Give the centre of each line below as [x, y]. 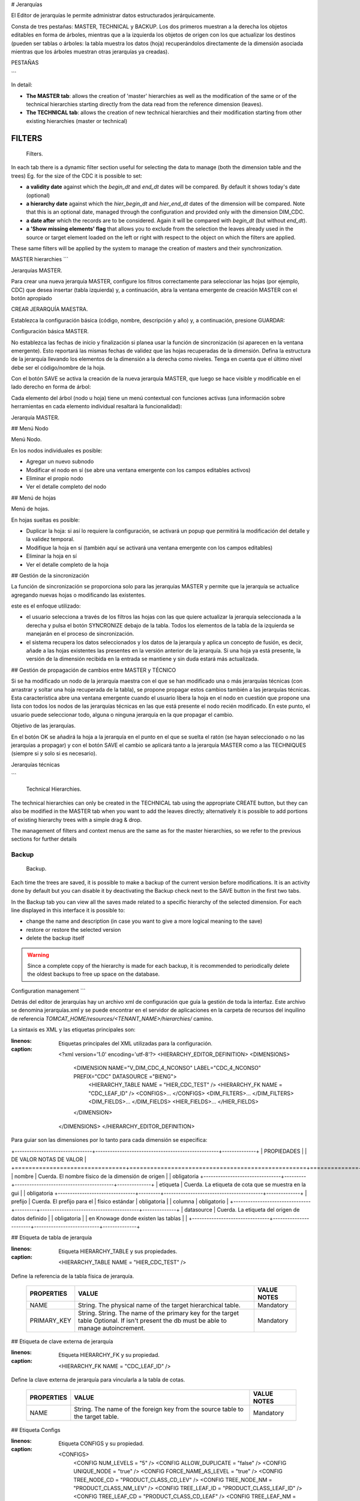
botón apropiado [31, 298]
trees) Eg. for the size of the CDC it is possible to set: [76, 176]
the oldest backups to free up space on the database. [94, 974]
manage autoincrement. [112, 1328]
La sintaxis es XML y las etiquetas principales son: [73, 1030]
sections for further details [44, 839]
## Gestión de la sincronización [50, 575]
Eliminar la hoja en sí [52, 556]
